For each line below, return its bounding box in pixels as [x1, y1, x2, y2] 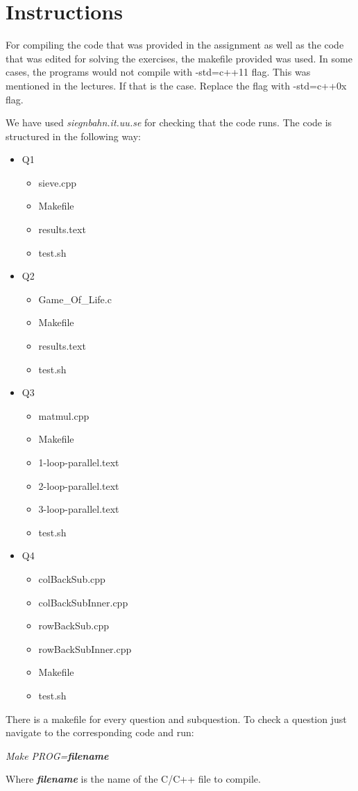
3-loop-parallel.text [38, 502, 119, 516]
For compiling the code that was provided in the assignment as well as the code [6, 37, 344, 52]
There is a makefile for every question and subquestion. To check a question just [6, 711, 347, 726]
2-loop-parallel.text [38, 478, 119, 493]
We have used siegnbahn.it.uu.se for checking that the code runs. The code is [6, 115, 332, 130]
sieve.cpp [38, 175, 77, 189]
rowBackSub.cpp [38, 618, 109, 633]
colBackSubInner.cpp [38, 595, 128, 609]
